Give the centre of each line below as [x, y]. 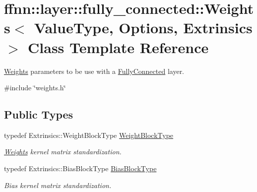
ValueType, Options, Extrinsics [143, 28]
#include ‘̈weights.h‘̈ [35, 88]
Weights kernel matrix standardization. [63, 152]
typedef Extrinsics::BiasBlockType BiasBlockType [80, 168]
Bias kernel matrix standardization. [58, 185]
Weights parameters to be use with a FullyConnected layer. [94, 71]
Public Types [39, 114]
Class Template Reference [118, 47]
